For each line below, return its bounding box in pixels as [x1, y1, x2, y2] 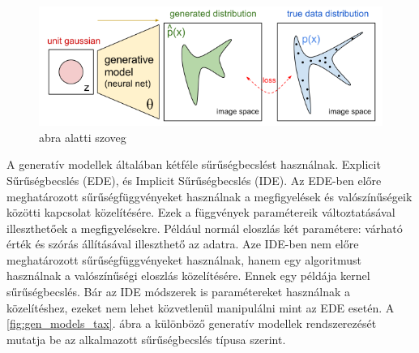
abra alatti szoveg [39, 128, 126, 145]
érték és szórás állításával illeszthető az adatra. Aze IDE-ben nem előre [6, 235, 359, 252]
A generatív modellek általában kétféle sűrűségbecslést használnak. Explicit [6, 156, 381, 173]
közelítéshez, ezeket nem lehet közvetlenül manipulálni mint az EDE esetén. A [6, 299, 395, 316]
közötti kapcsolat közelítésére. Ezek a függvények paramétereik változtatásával [6, 204, 395, 221]
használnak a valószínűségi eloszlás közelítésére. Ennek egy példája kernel [6, 267, 370, 284]
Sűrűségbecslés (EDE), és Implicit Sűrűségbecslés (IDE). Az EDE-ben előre [6, 171, 382, 188]
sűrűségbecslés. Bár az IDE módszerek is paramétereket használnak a [6, 283, 350, 300]
